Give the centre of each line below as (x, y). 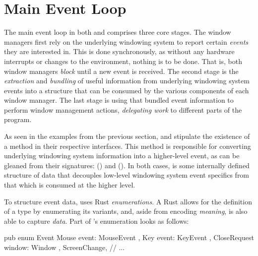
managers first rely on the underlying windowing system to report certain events (126, 41)
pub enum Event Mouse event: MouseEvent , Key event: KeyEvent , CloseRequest (129, 237)
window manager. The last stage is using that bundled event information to (119, 100)
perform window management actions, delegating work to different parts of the (123, 109)
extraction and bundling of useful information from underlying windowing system (127, 81)
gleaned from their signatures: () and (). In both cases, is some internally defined (127, 165)
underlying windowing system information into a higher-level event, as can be (122, 156)
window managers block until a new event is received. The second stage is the (121, 71)
